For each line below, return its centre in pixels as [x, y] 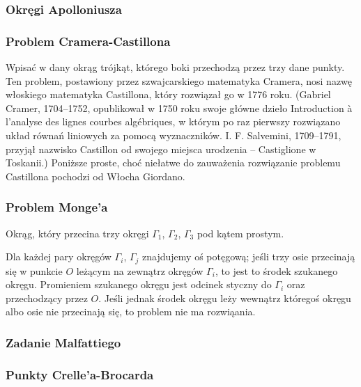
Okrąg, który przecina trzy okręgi [77, 233]
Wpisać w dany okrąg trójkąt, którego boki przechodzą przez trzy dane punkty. [175, 67]
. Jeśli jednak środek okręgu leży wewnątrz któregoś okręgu [225, 298]
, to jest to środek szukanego [276, 270]
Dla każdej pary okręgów [59, 256]
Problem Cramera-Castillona [88, 41]
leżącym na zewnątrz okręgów [140, 270]
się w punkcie [34, 270]
